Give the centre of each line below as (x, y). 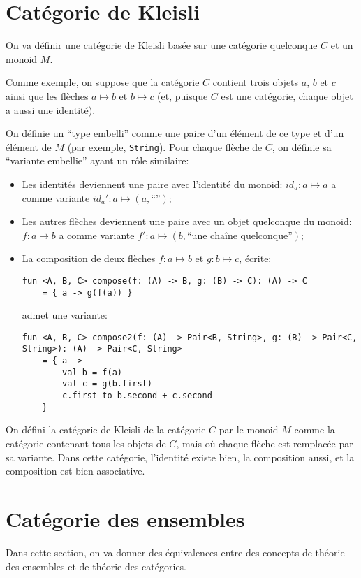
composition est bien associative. (75, 471)
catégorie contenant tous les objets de (86, 443)
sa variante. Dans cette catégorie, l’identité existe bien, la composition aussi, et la (180, 457)
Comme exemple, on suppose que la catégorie (103, 82)
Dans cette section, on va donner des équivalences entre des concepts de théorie (175, 552)
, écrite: (255, 258)
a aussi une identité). (51, 109)
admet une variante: (65, 315)
